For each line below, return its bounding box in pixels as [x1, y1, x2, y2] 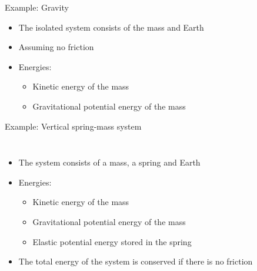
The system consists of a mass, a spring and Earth [18, 156, 201, 168]
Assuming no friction [18, 41, 94, 53]
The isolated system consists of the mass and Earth [18, 21, 204, 33]
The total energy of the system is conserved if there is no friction [18, 255, 253, 267]
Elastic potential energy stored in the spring [32, 235, 192, 247]
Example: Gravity [5, 1, 69, 13]
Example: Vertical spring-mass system [5, 120, 142, 132]
